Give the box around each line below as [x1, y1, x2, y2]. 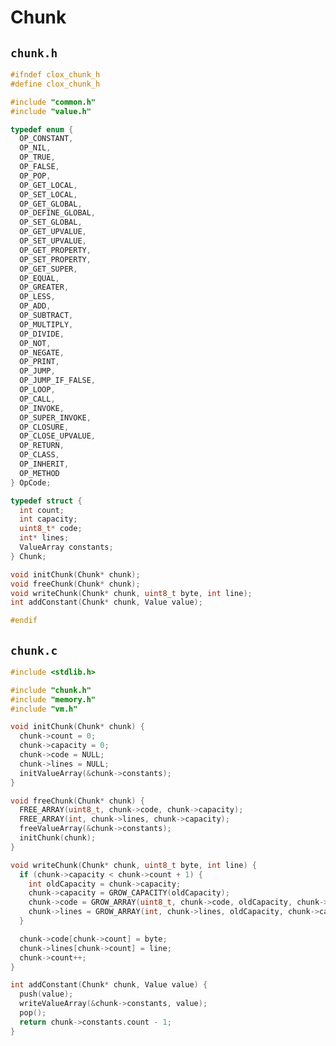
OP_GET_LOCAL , [19, 180, 78, 190]
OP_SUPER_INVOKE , [19, 412, 92, 423]
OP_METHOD [19, 468, 60, 478]
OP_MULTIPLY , [19, 319, 74, 330]
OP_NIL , [19, 143, 52, 153]
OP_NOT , [19, 338, 52, 348]
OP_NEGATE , [19, 347, 65, 358]
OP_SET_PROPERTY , [19, 254, 92, 265]
